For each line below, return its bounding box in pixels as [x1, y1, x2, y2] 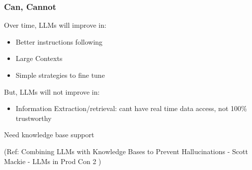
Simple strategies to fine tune [15, 70, 105, 80]
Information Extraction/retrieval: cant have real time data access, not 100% [15, 103, 247, 113]
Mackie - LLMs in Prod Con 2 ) [4, 156, 101, 166]
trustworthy [15, 113, 52, 123]
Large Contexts [15, 53, 63, 63]
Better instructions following [15, 36, 103, 47]
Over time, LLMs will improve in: [4, 20, 106, 30]
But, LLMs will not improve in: [4, 86, 100, 97]
